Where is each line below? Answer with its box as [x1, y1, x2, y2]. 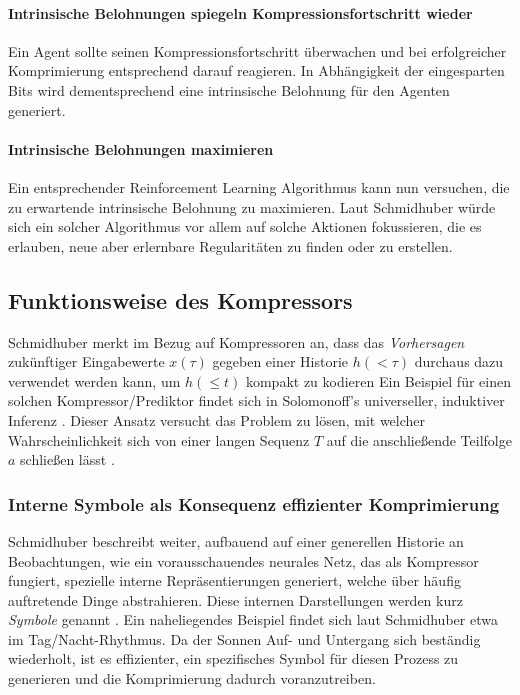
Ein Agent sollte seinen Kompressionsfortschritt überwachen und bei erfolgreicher [8, 40, 507, 61]
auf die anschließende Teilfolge [326, 429, 512, 450]
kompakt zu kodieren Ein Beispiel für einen [245, 370, 511, 391]
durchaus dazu [414, 351, 504, 372]
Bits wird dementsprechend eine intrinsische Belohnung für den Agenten [8, 79, 450, 100]
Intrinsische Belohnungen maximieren [8, 138, 274, 159]
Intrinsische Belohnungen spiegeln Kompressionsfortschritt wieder [8, 2, 473, 23]
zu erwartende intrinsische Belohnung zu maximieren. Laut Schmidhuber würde [8, 196, 496, 217]
